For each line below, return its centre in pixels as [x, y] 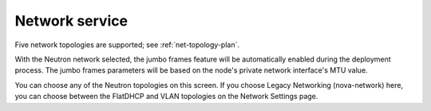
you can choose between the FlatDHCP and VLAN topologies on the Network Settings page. [166, 97]
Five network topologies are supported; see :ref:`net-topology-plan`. [127, 45]
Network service [71, 21]
